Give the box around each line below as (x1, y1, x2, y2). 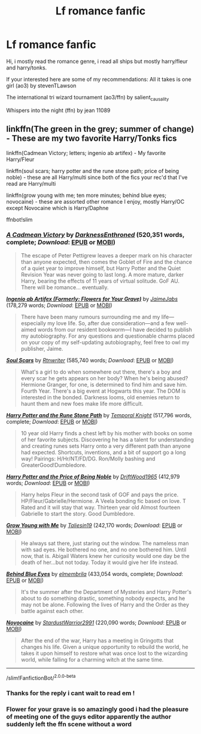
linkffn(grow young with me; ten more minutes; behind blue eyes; (6, 192, 166, 199)
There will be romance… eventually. (20, 283, 109, 291)
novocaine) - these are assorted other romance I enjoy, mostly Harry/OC (6, 198, 185, 205)
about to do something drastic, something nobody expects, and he (20, 595, 185, 602)
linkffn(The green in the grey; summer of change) (6, 124, 194, 134)
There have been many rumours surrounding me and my (20, 313, 160, 320)
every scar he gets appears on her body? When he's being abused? (20, 374, 188, 381)
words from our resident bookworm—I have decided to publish (37, 326, 193, 333)
